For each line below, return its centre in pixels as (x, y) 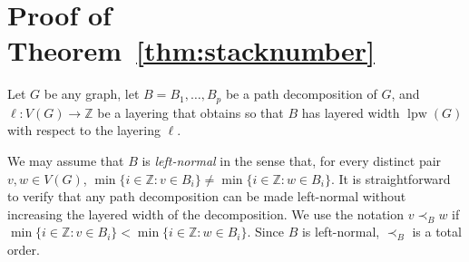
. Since (265, 232)
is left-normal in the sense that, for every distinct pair (292, 160)
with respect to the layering (84, 130)
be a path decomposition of (301, 94)
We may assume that (66, 160)
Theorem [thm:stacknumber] (191, 50)
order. (24, 249)
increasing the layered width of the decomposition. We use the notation (206, 213)
